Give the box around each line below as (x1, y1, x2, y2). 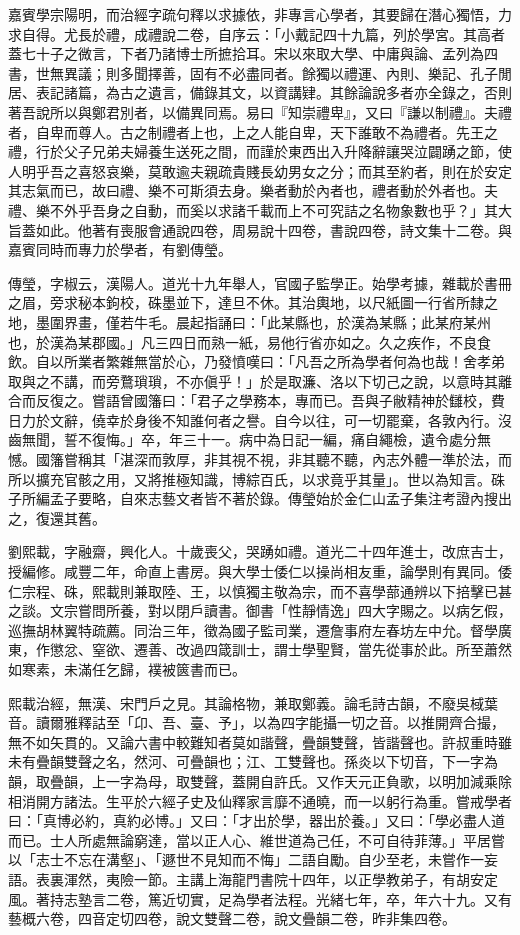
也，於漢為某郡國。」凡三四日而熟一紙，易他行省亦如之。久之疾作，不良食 (8, 331, 491, 352)
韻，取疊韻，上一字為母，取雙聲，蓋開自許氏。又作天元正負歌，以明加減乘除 (8, 770, 512, 791)
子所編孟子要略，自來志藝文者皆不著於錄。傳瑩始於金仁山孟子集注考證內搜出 (8, 488, 512, 509)
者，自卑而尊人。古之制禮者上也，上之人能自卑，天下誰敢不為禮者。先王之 (8, 121, 498, 142)
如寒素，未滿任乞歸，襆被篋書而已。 (8, 659, 246, 679)
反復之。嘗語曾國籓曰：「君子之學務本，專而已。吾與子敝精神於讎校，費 (35, 390, 505, 411)
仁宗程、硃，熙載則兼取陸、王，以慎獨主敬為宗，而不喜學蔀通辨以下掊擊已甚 (8, 580, 512, 601)
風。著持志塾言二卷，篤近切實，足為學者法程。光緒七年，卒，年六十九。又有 (8, 888, 512, 909)
